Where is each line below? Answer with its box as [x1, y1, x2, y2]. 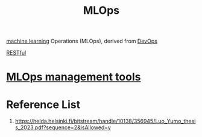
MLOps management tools [6, 70, 141, 84]
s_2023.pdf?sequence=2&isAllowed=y [14, 124, 112, 131]
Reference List [6, 97, 80, 111]
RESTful [6, 49, 27, 56]
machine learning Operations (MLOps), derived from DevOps [6, 37, 158, 45]
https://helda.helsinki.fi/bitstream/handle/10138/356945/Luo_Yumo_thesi [14, 118, 196, 125]
